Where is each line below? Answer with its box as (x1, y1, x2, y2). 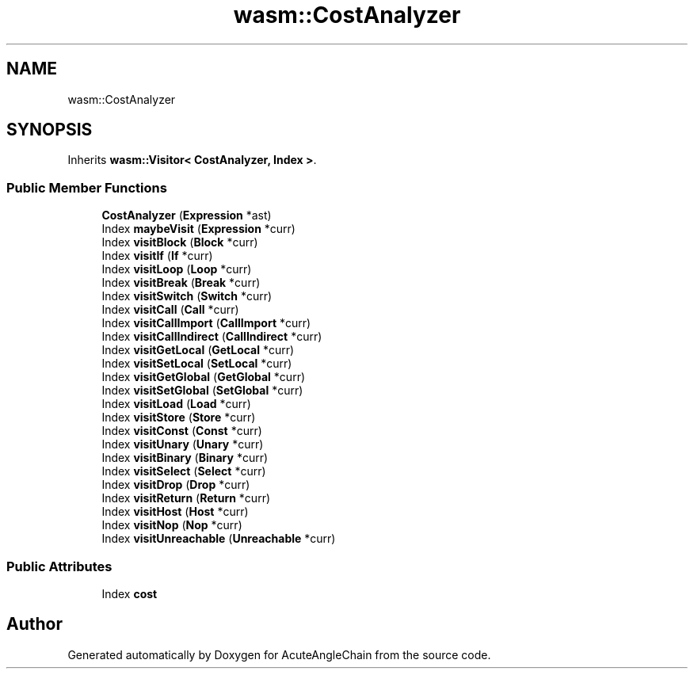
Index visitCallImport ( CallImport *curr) (101, 316, 311, 330)
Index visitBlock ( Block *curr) (101, 235, 258, 250)
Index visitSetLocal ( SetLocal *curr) (101, 357, 292, 371)
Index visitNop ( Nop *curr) (101, 518, 242, 532)
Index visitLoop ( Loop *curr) (101, 262, 252, 276)
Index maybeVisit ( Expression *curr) (101, 222, 296, 236)
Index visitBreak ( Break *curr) (101, 276, 261, 290)
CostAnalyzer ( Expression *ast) (101, 208, 272, 223)
